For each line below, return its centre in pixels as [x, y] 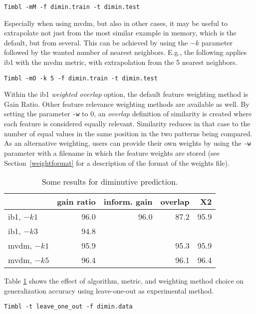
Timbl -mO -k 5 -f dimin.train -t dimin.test [81, 78]
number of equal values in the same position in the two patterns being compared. [128, 133]
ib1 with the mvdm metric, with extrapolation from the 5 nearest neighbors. [121, 62]
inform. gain [128, 202]
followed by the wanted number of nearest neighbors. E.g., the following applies [126, 52]
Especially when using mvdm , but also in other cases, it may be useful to [116, 23]
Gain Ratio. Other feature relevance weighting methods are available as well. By [127, 104]
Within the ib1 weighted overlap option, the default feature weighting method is [126, 94]
